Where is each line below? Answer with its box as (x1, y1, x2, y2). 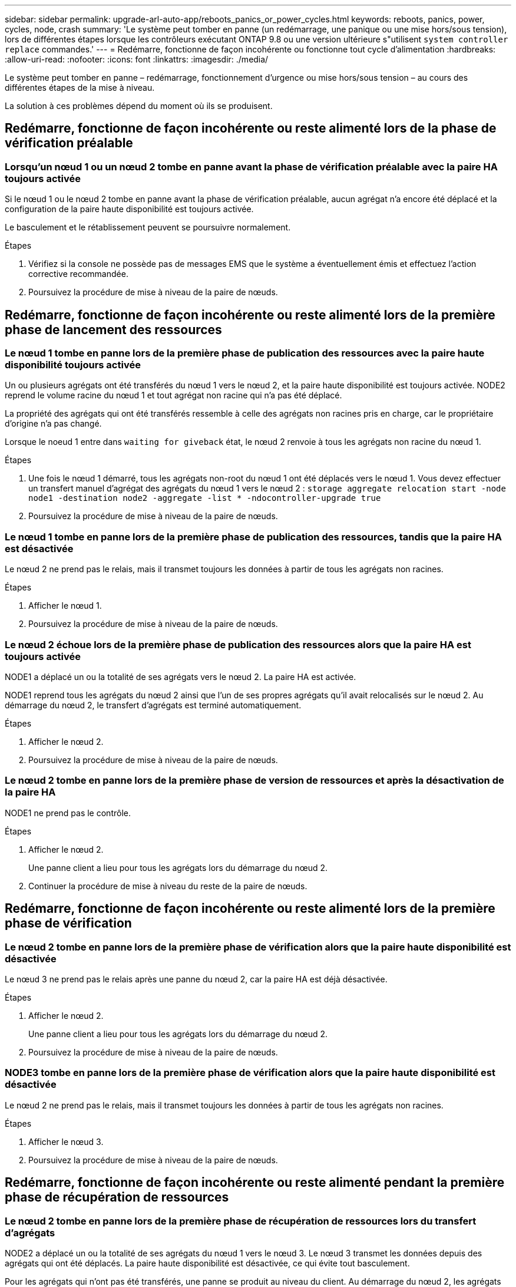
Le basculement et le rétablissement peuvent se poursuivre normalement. (5, 222, 291, 233)
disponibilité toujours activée (5, 359, 141, 371)
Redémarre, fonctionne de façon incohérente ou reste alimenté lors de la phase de (5, 121, 497, 136)
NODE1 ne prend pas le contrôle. (5, 807, 131, 818)
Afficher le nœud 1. (28, 600, 102, 611)
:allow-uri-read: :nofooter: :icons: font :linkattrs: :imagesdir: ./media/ (5, 54, 269, 64)
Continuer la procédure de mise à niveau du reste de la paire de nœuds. (28, 880, 307, 891)
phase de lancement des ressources (5, 322, 222, 337)
